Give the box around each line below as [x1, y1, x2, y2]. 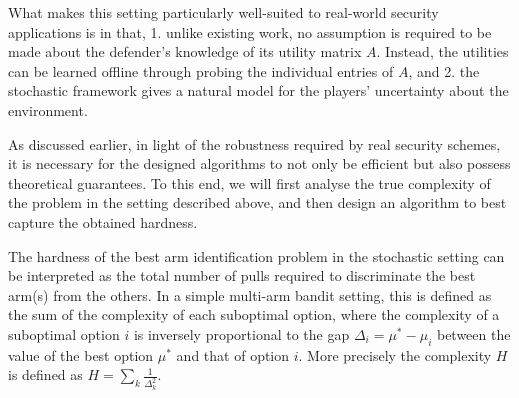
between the [436, 323, 511, 344]
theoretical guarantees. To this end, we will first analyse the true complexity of [8, 172, 491, 193]
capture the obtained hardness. [8, 211, 198, 232]
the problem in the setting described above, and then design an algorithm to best [8, 192, 507, 213]
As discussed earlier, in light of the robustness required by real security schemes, [8, 133, 501, 154]
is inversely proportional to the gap [133, 323, 350, 344]
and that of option [176, 344, 290, 365]
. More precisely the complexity [298, 344, 492, 365]
